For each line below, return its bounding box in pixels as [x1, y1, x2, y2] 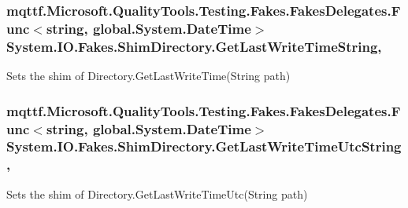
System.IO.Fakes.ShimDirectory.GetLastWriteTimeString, [6, 36, 382, 56]
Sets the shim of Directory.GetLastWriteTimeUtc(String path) [6, 185, 308, 202]
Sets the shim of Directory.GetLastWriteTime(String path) [6, 68, 291, 84]
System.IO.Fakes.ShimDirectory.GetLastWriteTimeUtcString [6, 137, 402, 156]
